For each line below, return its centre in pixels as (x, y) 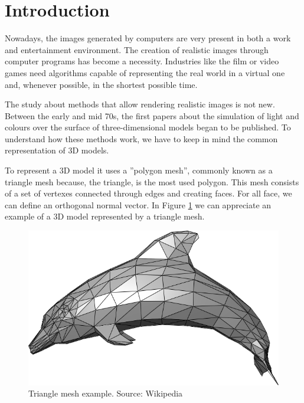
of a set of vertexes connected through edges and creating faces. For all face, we (148, 193)
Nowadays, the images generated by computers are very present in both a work (148, 38)
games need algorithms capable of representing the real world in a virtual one (145, 72)
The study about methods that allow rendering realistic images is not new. (140, 104)
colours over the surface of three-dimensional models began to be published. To (148, 127)
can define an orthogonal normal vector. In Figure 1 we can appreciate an (138, 204)
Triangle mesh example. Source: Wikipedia (106, 393)
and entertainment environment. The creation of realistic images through (137, 49)
